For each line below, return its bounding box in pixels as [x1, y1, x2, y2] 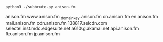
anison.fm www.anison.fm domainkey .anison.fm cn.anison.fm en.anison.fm [5, 13, 158, 21]
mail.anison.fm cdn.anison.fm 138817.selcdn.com [5, 20, 107, 26]
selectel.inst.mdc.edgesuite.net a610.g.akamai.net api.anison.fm [5, 25, 139, 31]
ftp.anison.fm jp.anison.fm [5, 30, 60, 37]
